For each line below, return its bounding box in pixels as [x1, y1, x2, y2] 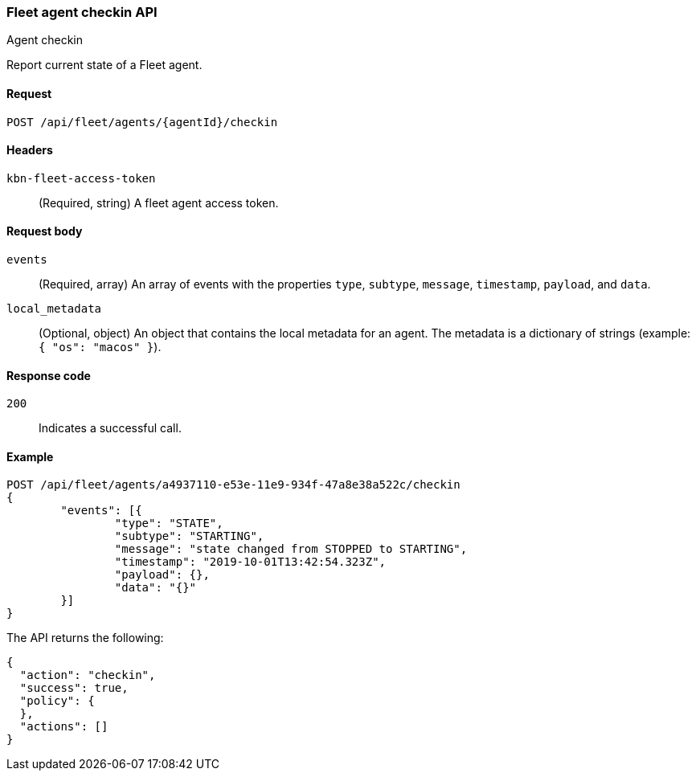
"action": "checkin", [19, 669, 156, 682]
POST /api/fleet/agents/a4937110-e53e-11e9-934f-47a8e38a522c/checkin [6, 478, 461, 492]
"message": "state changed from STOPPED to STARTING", [114, 542, 468, 556]
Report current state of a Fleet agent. [6, 58, 203, 72]
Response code [6, 368, 91, 382]
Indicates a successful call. [39, 421, 182, 436]
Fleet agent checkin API [6, 4, 158, 20]
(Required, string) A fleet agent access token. [39, 195, 279, 210]
